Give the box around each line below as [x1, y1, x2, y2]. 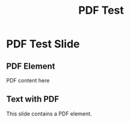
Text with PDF [6, 94, 60, 105]
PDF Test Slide [6, 37, 80, 51]
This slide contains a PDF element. [6, 110, 92, 117]
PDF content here [6, 77, 50, 84]
